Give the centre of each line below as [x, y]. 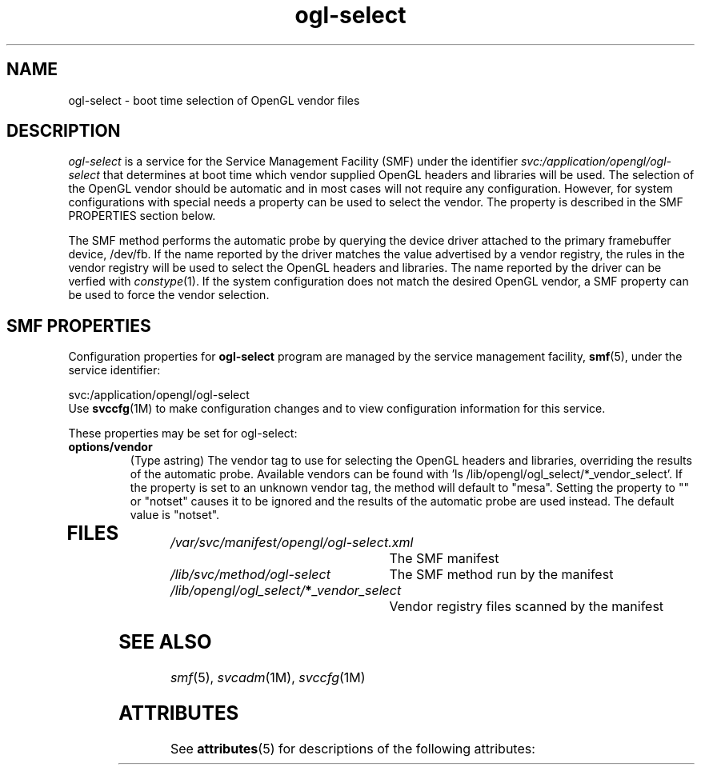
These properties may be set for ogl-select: [183, 433]
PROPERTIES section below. [142, 216]
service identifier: [114, 370]
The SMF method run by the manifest [501, 575]
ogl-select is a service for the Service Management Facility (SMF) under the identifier [293, 162]
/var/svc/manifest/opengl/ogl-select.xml [292, 543]
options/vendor [110, 447]
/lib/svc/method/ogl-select [250, 575]
